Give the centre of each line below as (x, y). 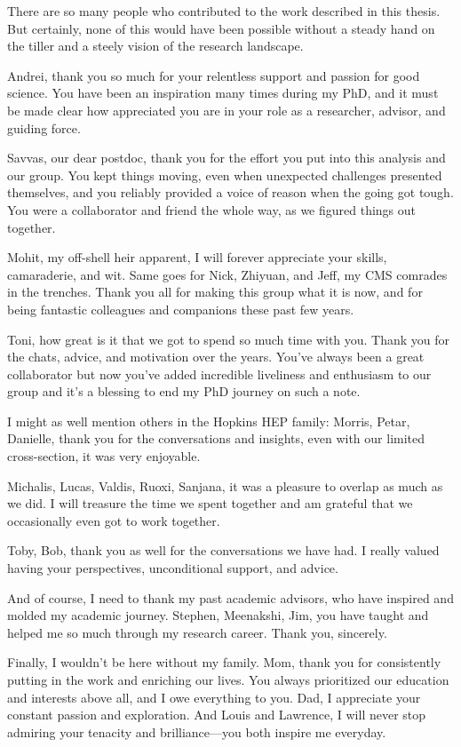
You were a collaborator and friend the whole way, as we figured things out (212, 209)
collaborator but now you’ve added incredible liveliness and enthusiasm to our (219, 373)
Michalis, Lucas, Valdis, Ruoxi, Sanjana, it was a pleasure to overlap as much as (225, 485)
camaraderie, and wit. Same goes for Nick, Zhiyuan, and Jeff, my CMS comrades (227, 274)
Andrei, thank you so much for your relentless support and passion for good (214, 75)
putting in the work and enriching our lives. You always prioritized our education (228, 679)
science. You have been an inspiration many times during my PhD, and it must (223, 93)
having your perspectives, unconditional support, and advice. (173, 568)
